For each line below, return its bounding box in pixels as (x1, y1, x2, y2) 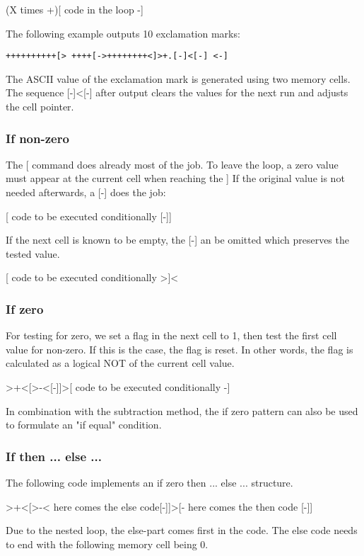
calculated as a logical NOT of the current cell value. (6, 356, 235, 370)
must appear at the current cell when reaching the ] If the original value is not (6, 171, 345, 186)
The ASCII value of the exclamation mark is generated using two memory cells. (6, 71, 351, 86)
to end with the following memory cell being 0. (6, 536, 209, 551)
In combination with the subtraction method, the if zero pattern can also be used (6, 403, 358, 418)
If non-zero (6, 129, 69, 147)
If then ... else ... (6, 447, 102, 465)
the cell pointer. (6, 99, 74, 114)
